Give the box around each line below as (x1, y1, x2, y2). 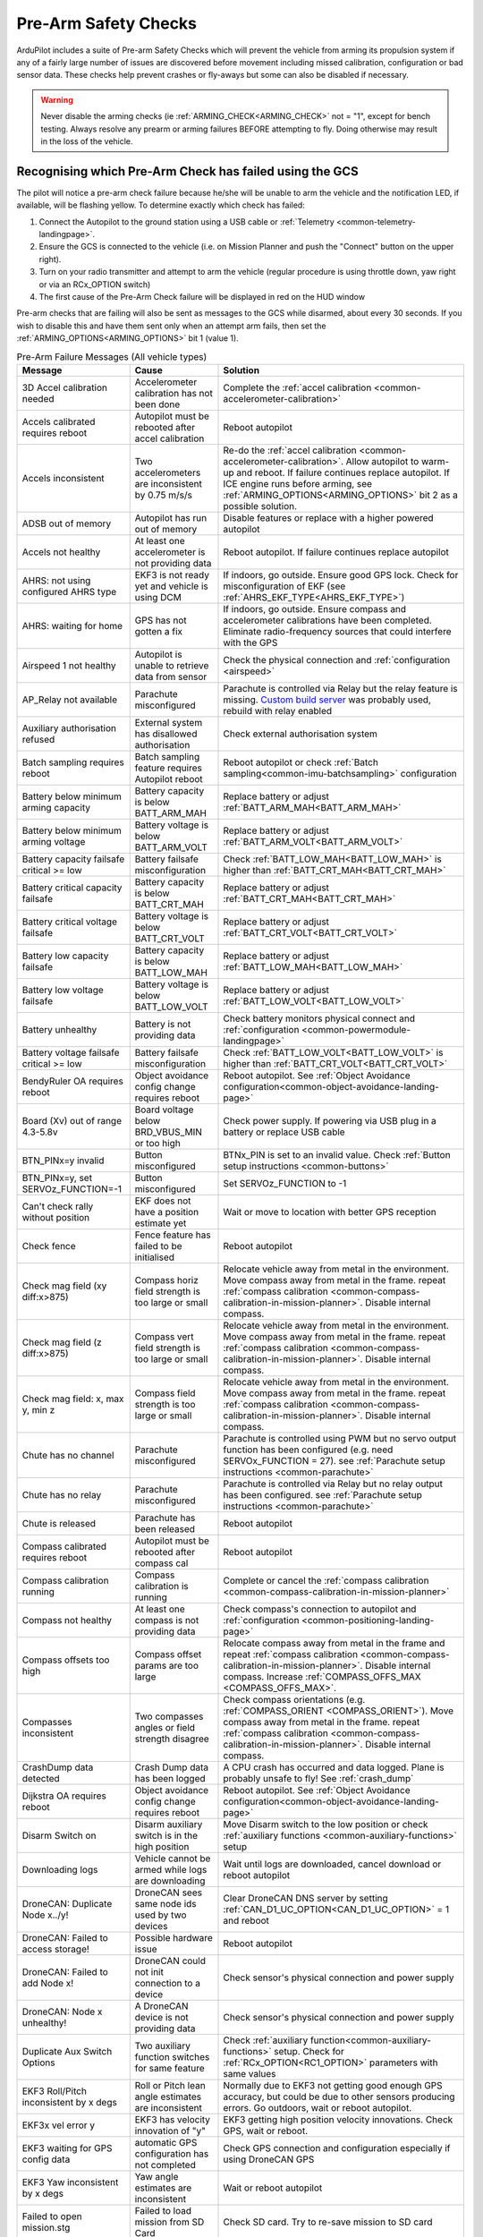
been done (134, 398, 181, 411)
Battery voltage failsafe (21, 1046, 120, 1059)
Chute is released (21, 1517, 97, 1529)
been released (134, 1522, 196, 1535)
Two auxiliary (134, 2039, 191, 2052)
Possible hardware (134, 1931, 214, 1944)
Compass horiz (134, 1273, 199, 1286)
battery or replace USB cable (223, 1126, 345, 1138)
